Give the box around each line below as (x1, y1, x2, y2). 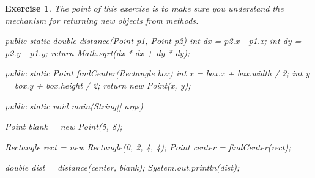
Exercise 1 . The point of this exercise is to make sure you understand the (5, 2, 284, 14)
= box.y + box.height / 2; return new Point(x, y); (5, 78, 191, 91)
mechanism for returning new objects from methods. (5, 13, 199, 26)
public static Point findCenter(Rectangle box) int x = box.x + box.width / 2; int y (5, 67, 310, 80)
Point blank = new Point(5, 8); (5, 120, 123, 133)
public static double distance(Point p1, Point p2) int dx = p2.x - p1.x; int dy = (5, 34, 302, 47)
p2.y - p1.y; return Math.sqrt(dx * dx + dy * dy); (5, 46, 190, 59)
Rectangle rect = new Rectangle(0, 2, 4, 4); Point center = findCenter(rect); (5, 140, 291, 153)
